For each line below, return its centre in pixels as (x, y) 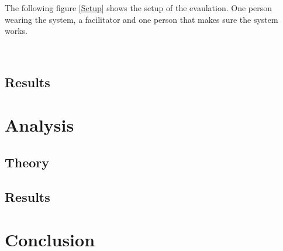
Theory (27, 162)
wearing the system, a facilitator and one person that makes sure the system (141, 19)
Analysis (39, 125)
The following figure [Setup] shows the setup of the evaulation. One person (138, 8)
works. (16, 31)
